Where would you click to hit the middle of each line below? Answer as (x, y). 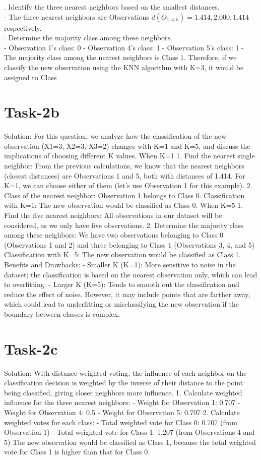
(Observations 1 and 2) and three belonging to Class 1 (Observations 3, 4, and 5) (129, 244)
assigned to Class (30, 77)
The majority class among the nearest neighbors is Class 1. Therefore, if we (120, 57)
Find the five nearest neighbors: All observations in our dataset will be (113, 215)
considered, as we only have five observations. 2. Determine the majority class (124, 225)
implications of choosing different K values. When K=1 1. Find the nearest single (129, 156)
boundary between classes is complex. (62, 313)
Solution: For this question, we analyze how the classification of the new (115, 136)
